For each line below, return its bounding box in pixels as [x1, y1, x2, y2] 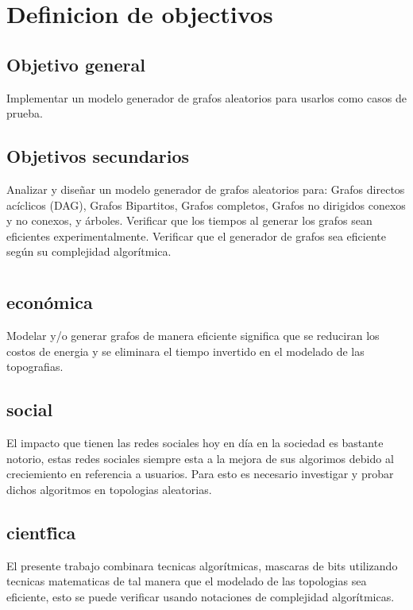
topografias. [6, 358, 64, 375]
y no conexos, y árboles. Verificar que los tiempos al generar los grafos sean [6, 212, 372, 229]
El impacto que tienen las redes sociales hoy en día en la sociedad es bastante [6, 434, 384, 450]
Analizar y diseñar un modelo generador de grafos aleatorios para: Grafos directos [6, 180, 405, 197]
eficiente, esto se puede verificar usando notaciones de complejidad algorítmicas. [6, 588, 395, 604]
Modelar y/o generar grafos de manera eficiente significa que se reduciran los [6, 326, 380, 343]
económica [6, 290, 93, 315]
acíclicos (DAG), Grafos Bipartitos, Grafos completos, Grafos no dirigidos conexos [6, 196, 406, 213]
